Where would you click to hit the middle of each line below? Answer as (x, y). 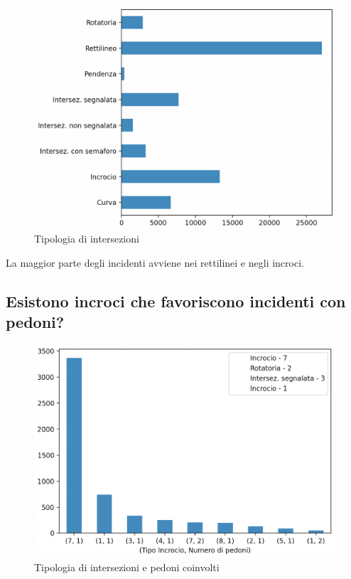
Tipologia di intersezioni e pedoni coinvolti (127, 567)
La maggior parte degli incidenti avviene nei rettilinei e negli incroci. (155, 263)
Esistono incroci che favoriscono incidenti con (176, 301)
